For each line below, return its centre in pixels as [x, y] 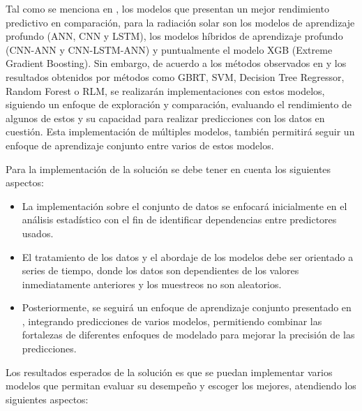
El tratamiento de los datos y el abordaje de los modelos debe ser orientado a [188, 256]
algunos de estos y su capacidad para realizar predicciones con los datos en [165, 118]
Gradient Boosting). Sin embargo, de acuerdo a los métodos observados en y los [176, 63]
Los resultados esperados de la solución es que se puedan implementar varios [169, 372]
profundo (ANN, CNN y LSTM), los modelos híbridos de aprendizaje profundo [174, 36]
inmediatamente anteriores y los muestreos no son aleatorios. [152, 284]
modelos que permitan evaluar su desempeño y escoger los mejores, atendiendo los [181, 386]
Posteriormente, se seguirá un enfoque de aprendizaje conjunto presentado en [187, 307]
